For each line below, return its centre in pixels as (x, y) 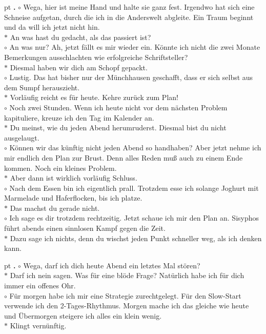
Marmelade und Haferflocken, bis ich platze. (73, 198)
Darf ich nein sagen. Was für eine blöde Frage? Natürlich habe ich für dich (127, 275)
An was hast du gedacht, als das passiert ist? (80, 37)
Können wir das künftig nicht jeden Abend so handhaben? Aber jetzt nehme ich (135, 148)
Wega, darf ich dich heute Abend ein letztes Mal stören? (112, 265)
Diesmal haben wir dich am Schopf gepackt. (79, 67)
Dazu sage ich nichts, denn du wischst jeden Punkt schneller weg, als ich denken (136, 238)
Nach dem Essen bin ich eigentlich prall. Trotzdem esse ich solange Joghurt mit (134, 188)
